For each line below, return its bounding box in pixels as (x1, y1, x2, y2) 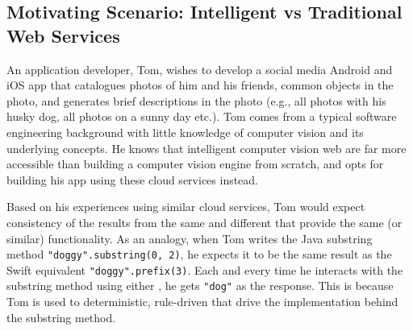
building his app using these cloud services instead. (6, 171, 259, 188)
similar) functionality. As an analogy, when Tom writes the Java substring (6, 230, 373, 246)
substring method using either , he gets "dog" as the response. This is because (6, 277, 394, 294)
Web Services (6, 23, 120, 48)
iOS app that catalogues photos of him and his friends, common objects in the (6, 77, 394, 93)
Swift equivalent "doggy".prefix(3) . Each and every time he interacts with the (6, 261, 403, 278)
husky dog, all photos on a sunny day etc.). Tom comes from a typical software (6, 108, 397, 125)
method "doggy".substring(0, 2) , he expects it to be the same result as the (6, 246, 392, 263)
